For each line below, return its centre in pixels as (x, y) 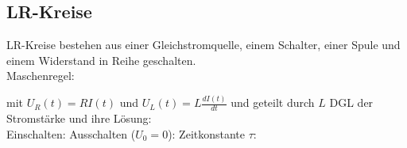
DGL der (351, 102)
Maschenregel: (41, 76)
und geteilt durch (273, 102)
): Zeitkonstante (207, 133)
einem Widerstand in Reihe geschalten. (101, 60)
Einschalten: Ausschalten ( (71, 133)
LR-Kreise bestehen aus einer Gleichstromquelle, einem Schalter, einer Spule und (203, 45)
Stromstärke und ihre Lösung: (79, 118)
